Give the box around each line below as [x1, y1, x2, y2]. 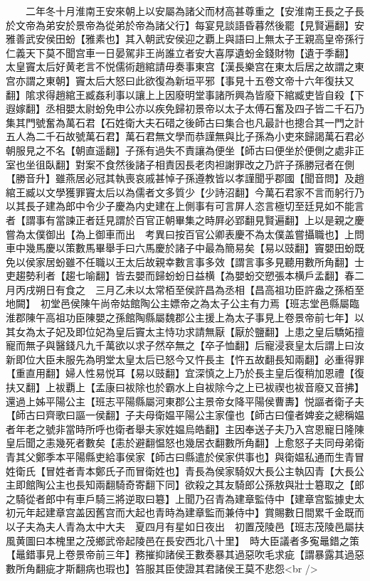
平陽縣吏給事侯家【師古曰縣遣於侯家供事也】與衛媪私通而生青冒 [65, 449, 364, 464]
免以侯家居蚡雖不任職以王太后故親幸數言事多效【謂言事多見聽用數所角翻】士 [6, 254, 364, 269]
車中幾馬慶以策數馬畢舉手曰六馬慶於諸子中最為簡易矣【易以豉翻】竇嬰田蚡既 [6, 240, 364, 255]
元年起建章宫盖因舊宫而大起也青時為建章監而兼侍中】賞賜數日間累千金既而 [15, 505, 364, 520]
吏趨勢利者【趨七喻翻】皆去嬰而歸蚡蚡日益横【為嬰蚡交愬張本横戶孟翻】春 [6, 268, 354, 283]
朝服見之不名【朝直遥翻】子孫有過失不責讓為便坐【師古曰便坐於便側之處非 [6, 142, 354, 157]
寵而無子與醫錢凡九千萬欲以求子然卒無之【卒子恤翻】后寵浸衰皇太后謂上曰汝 [6, 338, 364, 353]
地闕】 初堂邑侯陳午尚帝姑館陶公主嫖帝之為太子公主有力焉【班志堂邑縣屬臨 [6, 296, 359, 311]
